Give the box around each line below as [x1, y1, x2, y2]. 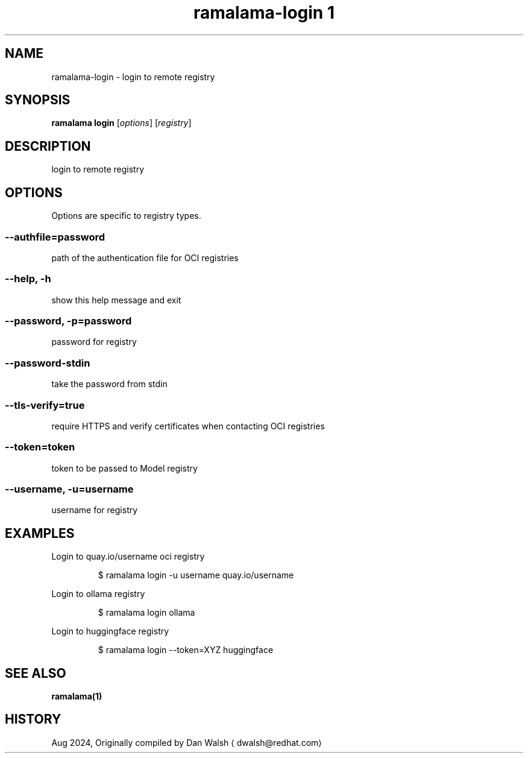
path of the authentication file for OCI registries [51, 252, 239, 263]
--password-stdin [5, 356, 90, 369]
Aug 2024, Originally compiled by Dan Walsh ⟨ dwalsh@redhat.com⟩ [51, 737, 322, 748]
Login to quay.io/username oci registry [51, 551, 205, 562]
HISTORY [5, 712, 61, 727]
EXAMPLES [5, 525, 75, 541]
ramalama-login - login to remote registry [51, 71, 215, 82]
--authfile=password [5, 230, 105, 243]
